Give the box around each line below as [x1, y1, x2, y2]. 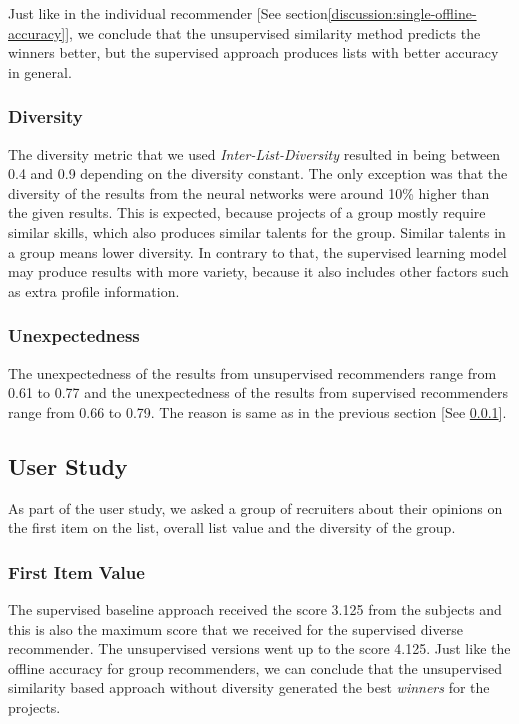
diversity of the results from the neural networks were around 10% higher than [8, 182, 490, 203]
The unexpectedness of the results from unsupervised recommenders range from [8, 362, 497, 383]
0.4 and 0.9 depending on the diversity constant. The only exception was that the [8, 163, 508, 184]
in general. [8, 61, 72, 82]
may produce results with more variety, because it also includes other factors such [8, 261, 509, 282]
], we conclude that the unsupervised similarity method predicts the [65, 22, 481, 43]
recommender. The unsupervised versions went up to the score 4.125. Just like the [8, 638, 511, 659]
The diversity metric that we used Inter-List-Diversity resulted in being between [8, 143, 501, 164]
